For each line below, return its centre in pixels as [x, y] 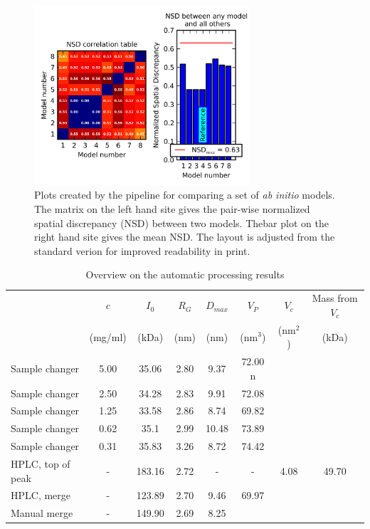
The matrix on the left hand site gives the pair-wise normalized [172, 209]
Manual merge [42, 513]
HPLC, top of [41, 463]
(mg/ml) [108, 336]
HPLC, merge [41, 495]
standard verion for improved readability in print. [142, 250]
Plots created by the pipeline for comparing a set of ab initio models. [185, 195]
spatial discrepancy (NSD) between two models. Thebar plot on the [181, 222]
